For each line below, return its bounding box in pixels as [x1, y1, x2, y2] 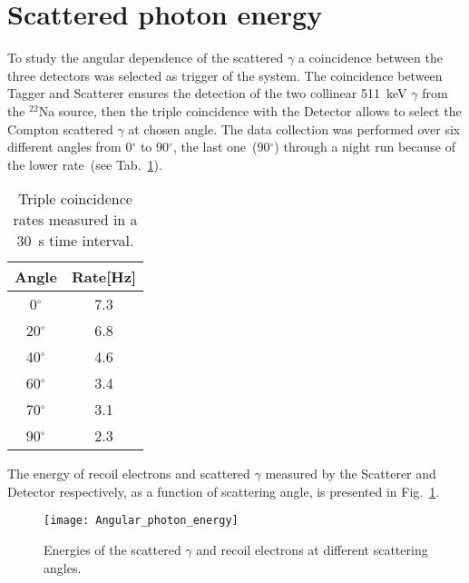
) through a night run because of [274, 137, 456, 156]
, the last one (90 [172, 137, 270, 156]
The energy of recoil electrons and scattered [7, 464, 250, 483]
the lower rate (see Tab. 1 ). [7, 154, 162, 173]
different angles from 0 [7, 137, 132, 156]
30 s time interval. [16, 230, 134, 252]
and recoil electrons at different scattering [196, 540, 428, 559]
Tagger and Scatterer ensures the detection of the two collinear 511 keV [7, 84, 407, 103]
